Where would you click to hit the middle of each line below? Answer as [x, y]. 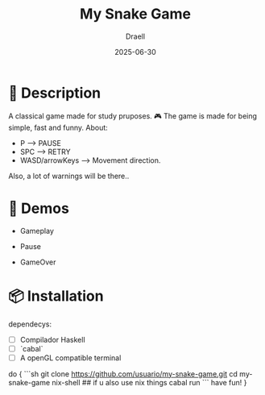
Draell [135, 36]
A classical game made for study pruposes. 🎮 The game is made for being [133, 116]
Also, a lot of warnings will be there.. [69, 176]
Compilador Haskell [53, 339]
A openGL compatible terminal [70, 358]
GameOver [38, 262]
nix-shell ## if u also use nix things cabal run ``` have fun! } [149, 382]
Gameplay [37, 231]
